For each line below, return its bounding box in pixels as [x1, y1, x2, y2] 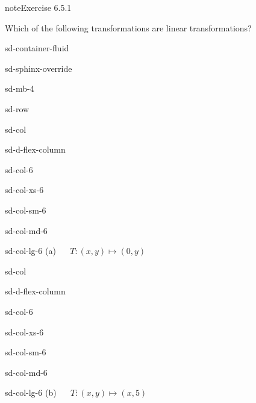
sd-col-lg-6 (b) [5, 386, 57, 399]
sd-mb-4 [5, 82, 34, 95]
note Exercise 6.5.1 [5, 1, 72, 13]
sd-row [5, 102, 30, 115]
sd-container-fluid [5, 42, 69, 54]
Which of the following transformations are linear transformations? [5, 21, 252, 34]
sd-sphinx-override [5, 62, 72, 74]
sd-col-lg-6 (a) [5, 244, 56, 257]
